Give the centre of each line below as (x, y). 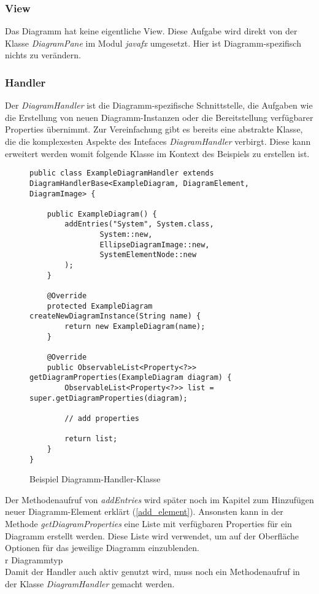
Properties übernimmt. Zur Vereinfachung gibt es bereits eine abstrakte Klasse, (154, 129)
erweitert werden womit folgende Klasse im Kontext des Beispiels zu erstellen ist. (157, 153)
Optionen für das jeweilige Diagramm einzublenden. (102, 548)
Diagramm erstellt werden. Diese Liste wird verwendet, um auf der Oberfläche (152, 535)
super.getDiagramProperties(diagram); (109, 398)
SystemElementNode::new (148, 255)
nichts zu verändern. (43, 55)
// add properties (102, 418)
